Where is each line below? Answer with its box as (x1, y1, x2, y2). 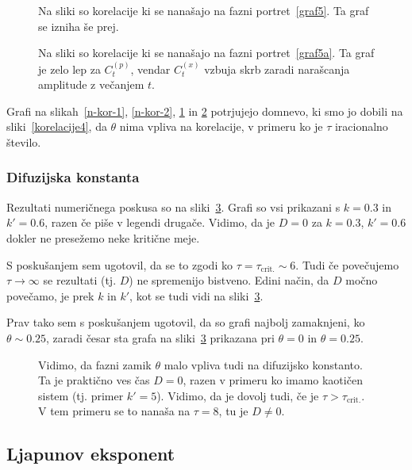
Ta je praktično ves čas (38, 372, 150, 388)
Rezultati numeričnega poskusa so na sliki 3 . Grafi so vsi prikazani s (6, 198, 341, 215)
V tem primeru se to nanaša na (38, 403, 191, 419)
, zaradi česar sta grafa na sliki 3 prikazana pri (46, 329, 275, 346)
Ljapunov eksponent (6, 441, 175, 466)
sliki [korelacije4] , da (6, 118, 107, 135)
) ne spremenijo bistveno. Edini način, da (129, 272, 329, 288)
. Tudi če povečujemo (295, 256, 399, 273)
